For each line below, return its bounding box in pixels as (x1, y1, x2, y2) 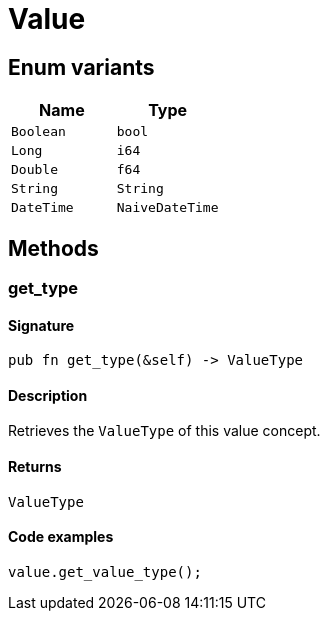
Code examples (8, 528, 114, 546)
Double (11, 162, 58, 178)
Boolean (11, 124, 66, 140)
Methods (8, 235, 99, 261)
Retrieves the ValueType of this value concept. (8, 422, 321, 440)
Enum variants (8, 54, 155, 80)
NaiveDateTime (116, 200, 219, 216)
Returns (8, 458, 62, 476)
